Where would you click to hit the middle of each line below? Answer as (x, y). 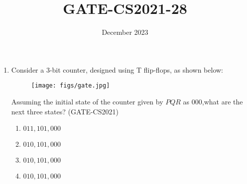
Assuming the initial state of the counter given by (87, 101)
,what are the (222, 101)
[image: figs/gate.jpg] (70, 86)
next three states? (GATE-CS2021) (65, 111)
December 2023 (125, 32)
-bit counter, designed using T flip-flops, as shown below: (136, 69)
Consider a (28, 69)
